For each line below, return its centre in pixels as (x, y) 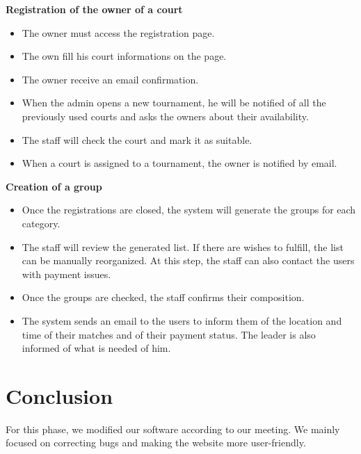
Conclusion (59, 395)
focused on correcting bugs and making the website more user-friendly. (156, 443)
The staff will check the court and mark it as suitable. (137, 139)
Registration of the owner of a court (94, 9)
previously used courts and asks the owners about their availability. (165, 116)
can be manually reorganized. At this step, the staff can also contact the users (188, 260)
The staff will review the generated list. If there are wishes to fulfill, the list (183, 246)
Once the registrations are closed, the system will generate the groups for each (189, 210)
